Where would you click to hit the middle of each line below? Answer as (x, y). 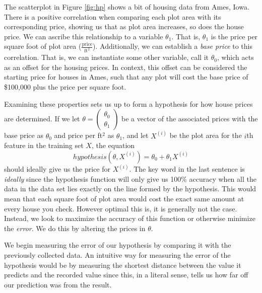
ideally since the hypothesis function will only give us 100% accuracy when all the (130, 178)
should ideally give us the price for (57, 169)
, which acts (235, 57)
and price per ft (78, 135)
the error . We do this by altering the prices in (75, 228)
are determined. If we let (42, 119)
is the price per (234, 36)
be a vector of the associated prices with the (190, 119)
